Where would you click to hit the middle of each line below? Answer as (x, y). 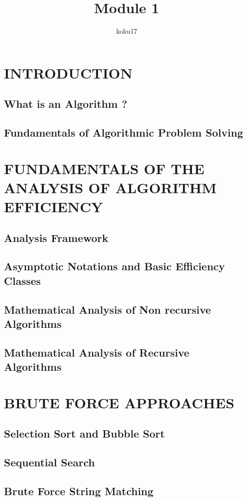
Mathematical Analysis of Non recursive (107, 309)
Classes (22, 280)
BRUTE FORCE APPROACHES (119, 402)
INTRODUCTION (68, 72)
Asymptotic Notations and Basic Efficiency (114, 266)
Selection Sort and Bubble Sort (85, 433)
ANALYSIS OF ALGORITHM (110, 187)
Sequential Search (49, 462)
